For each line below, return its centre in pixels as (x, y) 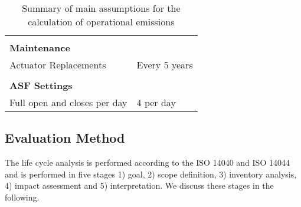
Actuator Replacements (58, 65)
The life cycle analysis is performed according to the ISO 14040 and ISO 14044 (147, 162)
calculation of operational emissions (101, 22)
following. (22, 197)
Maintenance (40, 47)
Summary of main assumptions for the (101, 8)
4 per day (156, 102)
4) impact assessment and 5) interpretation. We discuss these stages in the (139, 185)
